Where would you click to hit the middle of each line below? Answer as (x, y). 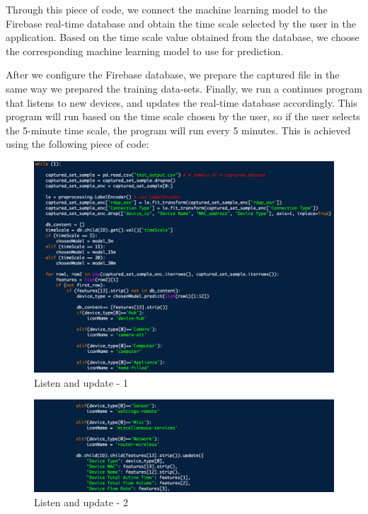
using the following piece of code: (77, 144)
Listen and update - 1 (81, 382)
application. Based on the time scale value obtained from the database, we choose (183, 37)
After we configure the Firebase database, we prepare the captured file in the (173, 75)
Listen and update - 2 (81, 502)
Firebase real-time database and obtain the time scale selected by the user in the (181, 23)
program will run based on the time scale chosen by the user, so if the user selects (183, 116)
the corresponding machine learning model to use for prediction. (145, 51)
